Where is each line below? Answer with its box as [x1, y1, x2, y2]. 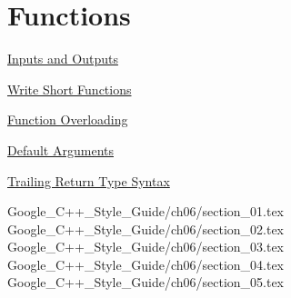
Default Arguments [7, 140, 114, 159]
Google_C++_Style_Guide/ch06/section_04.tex [7, 254, 285, 273]
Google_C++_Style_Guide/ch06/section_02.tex [7, 219, 285, 238]
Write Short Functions [7, 79, 132, 98]
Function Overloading [7, 110, 128, 129]
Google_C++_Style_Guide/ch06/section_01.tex [7, 202, 285, 221]
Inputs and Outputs [7, 49, 118, 68]
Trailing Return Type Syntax [7, 171, 170, 190]
